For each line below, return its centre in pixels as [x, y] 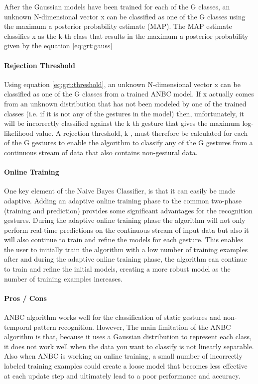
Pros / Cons [25, 298]
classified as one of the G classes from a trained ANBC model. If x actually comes [129, 94]
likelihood [19, 133]
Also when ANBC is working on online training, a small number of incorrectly [123, 356]
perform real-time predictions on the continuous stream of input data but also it [127, 230]
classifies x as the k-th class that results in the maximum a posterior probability [126, 36]
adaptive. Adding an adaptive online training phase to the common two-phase [123, 200]
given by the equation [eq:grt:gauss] [58, 46]
